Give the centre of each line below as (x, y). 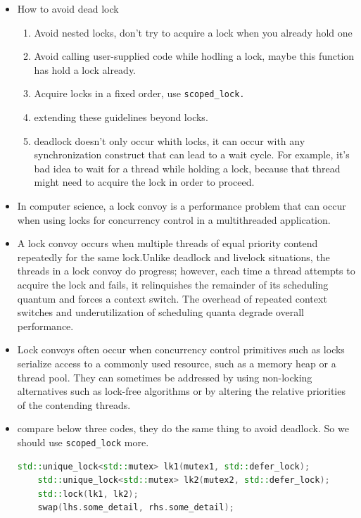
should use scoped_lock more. (83, 442)
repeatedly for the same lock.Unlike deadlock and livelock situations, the (173, 257)
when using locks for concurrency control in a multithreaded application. (174, 219)
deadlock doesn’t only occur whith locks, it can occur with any (170, 140)
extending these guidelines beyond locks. (121, 117)
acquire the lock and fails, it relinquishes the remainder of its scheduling (173, 284)
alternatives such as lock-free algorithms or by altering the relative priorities (181, 391)
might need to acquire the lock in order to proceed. (144, 182)
